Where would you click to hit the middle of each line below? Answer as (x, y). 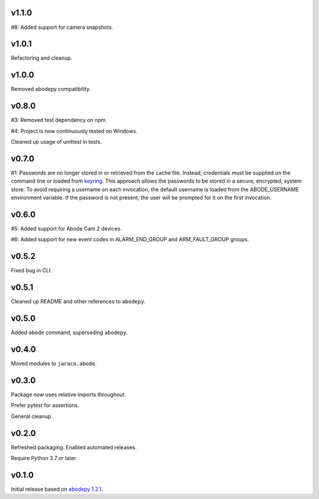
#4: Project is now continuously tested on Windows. (74, 131)
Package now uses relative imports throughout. (69, 394)
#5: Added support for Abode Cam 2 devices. (66, 229)
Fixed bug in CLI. (32, 270)
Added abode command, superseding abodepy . (69, 333)
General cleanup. (32, 416)
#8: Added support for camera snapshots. (62, 27)
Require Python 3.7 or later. (44, 458)
